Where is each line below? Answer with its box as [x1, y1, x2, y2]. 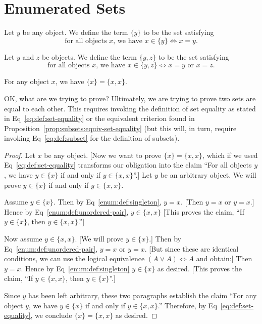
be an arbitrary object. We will [160, 170, 256, 180]
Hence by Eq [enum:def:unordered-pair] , [4, 206, 129, 217]
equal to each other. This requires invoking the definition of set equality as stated [4, 103, 256, 113]
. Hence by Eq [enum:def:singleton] [21, 263, 130, 273]
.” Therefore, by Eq [158, 300, 217, 310]
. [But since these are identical [144, 243, 239, 254]
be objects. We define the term [42, 51, 137, 62]
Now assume [4, 233, 42, 244]
